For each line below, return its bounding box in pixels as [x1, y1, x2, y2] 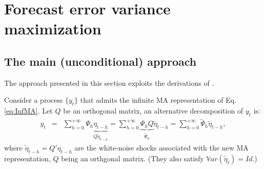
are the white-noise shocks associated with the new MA [74, 142, 249, 153]
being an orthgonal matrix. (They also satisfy [61, 153, 204, 163]
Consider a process [4, 95, 63, 105]
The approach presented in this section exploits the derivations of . [4, 77, 214, 88]
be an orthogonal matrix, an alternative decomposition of [63, 105, 243, 116]
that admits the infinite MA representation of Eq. [80, 95, 236, 105]
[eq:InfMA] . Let [4, 105, 53, 116]
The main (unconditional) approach [4, 53, 197, 69]
